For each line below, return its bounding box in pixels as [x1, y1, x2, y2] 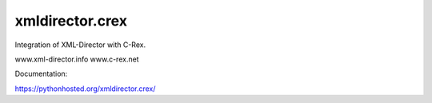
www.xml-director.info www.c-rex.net [14, 54, 139, 64]
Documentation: [14, 69, 68, 79]
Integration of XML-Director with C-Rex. [14, 40, 146, 50]
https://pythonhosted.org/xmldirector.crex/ [14, 84, 156, 93]
